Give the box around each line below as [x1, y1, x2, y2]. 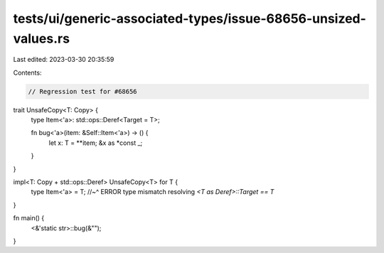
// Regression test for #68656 [28, 87, 138, 95]
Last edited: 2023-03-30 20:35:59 [13, 55, 114, 64]
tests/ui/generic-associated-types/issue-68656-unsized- [13, 11, 366, 26]
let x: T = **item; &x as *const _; [48, 139, 143, 147]
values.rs [13, 31, 70, 46]
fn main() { [13, 214, 45, 222]
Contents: [13, 68, 42, 77]
